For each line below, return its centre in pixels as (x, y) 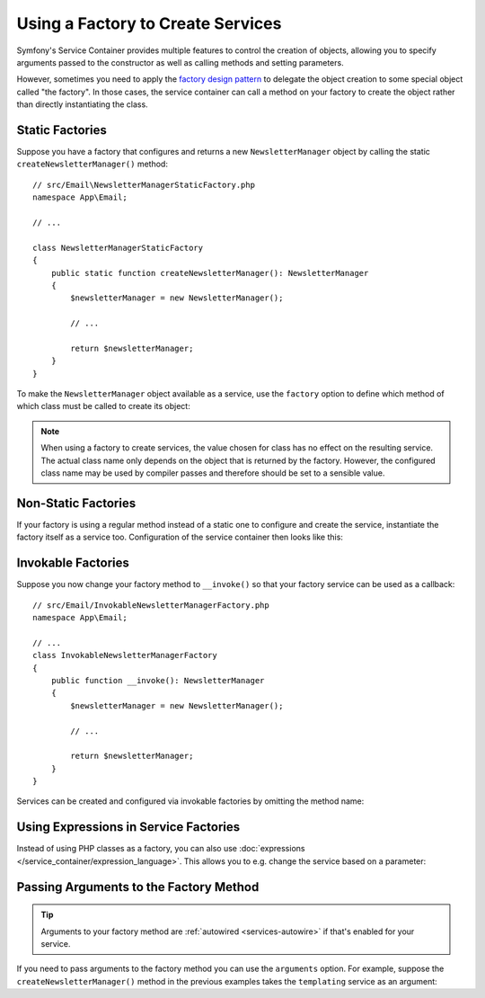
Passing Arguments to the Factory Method (138, 887)
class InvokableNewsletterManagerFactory (125, 655)
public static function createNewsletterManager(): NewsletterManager (210, 273)
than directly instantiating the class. (82, 104)
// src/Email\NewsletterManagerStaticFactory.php (144, 185)
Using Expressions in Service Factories (128, 827)
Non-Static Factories (76, 503)
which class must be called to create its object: (103, 406)
